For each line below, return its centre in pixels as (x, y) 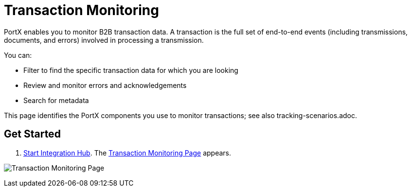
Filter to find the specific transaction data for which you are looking (131, 70)
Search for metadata (56, 100)
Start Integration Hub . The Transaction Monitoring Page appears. (127, 153)
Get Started (32, 134)
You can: (18, 55)
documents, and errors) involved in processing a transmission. (104, 40)
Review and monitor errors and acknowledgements (105, 85)
